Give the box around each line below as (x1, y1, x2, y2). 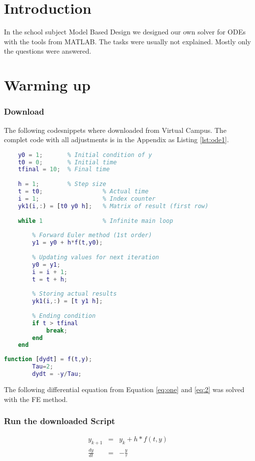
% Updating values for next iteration (32, 253, 159, 261)
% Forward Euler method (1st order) (32, 232, 152, 239)
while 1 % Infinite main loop (18, 217, 173, 224)
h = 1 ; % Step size (18, 181, 106, 188)
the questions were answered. (4, 46, 92, 56)
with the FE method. (4, 394, 68, 404)
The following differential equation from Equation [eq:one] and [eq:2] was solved (4, 384, 245, 394)
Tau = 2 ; (32, 363, 54, 370)
